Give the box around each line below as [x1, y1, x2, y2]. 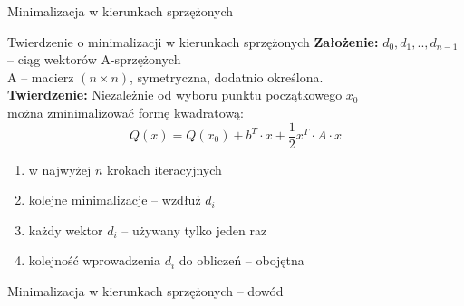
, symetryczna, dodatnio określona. [130, 67, 324, 86]
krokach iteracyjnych [106, 159, 222, 178]
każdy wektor [28, 220, 103, 239]
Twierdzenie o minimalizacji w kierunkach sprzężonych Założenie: [7, 32, 379, 51]
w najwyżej [28, 159, 92, 178]
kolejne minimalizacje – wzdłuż [28, 190, 201, 209]
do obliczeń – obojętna [179, 251, 304, 270]
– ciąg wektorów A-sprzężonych [7, 50, 181, 69]
